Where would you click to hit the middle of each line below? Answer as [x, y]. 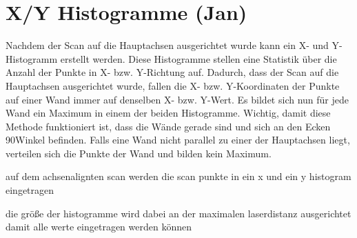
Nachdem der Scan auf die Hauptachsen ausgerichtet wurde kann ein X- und [167, 45]
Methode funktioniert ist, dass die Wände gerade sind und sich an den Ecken [168, 126]
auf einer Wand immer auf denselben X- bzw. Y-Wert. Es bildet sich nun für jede [177, 99]
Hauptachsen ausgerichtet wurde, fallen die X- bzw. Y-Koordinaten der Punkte [173, 85]
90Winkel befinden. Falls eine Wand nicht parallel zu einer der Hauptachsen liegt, [178, 140]
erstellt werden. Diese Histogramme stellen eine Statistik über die [198, 58]
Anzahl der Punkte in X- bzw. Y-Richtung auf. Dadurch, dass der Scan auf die [172, 72]
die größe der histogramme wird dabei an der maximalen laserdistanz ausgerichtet [178, 213]
